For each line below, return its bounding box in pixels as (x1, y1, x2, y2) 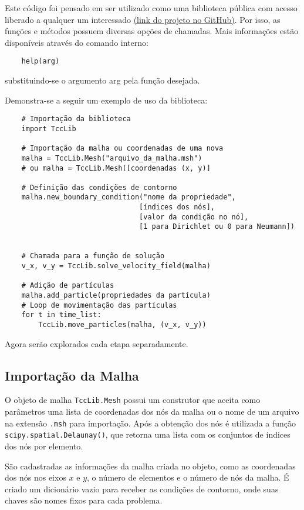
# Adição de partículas (21, 281, 114, 290)
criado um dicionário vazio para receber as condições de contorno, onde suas (5, 482, 279, 495)
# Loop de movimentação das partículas (21, 301, 177, 309)
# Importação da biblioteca (21, 115, 131, 124)
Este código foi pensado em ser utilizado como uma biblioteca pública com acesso (5, 2, 298, 14)
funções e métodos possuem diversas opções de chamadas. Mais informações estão (5, 25, 299, 37)
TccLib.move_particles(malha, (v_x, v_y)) (38, 321, 207, 329)
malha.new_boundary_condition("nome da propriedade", (21, 193, 236, 202)
